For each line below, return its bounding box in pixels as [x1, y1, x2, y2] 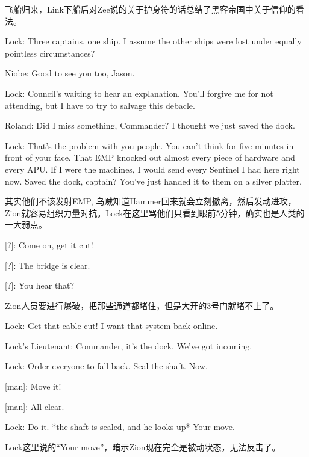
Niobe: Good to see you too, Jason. [5, 67, 135, 79]
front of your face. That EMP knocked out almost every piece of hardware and [5, 151, 295, 164]
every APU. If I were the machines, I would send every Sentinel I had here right [5, 162, 300, 175]
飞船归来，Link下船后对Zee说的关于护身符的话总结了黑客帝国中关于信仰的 [5, 3, 296, 15]
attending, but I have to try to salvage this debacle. [5, 99, 195, 111]
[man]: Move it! [5, 380, 61, 393]
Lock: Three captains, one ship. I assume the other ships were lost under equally [5, 35, 302, 48]
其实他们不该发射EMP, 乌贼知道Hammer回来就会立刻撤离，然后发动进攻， [5, 195, 296, 207]
